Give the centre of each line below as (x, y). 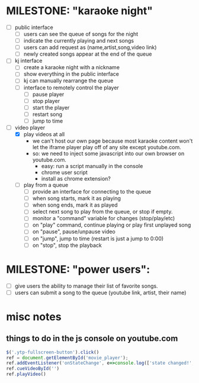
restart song (47, 114)
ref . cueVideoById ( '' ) (33, 369)
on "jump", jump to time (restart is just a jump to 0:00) (98, 239)
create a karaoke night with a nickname (72, 67)
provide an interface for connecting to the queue (92, 192)
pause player (48, 94)
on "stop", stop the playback (67, 245)
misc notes (34, 316)
